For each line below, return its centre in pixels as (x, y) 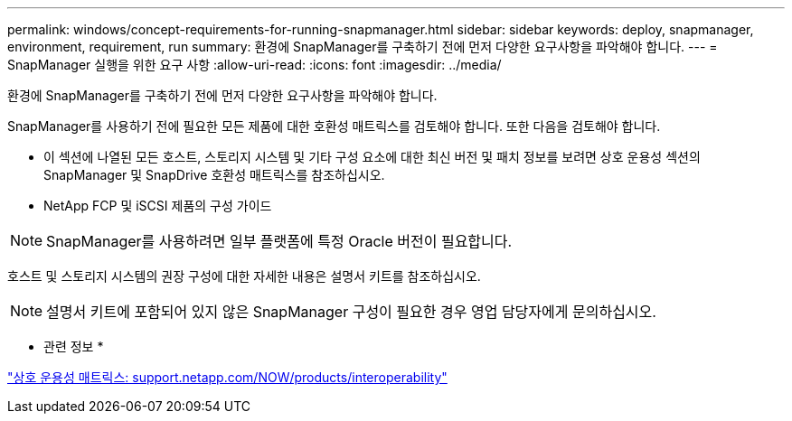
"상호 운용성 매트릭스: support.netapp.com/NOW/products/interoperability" (227, 377)
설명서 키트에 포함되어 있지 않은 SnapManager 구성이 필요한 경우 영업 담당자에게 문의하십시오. (351, 312)
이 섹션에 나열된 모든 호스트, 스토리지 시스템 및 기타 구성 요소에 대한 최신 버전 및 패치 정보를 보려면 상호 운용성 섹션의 (372, 157)
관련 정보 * (74, 346)
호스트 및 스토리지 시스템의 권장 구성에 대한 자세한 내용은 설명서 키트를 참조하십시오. (244, 276)
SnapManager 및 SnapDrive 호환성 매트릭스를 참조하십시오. (214, 175)
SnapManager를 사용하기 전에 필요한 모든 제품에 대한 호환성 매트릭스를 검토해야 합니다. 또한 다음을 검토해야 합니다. (334, 126)
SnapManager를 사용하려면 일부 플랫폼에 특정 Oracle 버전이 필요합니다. (279, 241)
